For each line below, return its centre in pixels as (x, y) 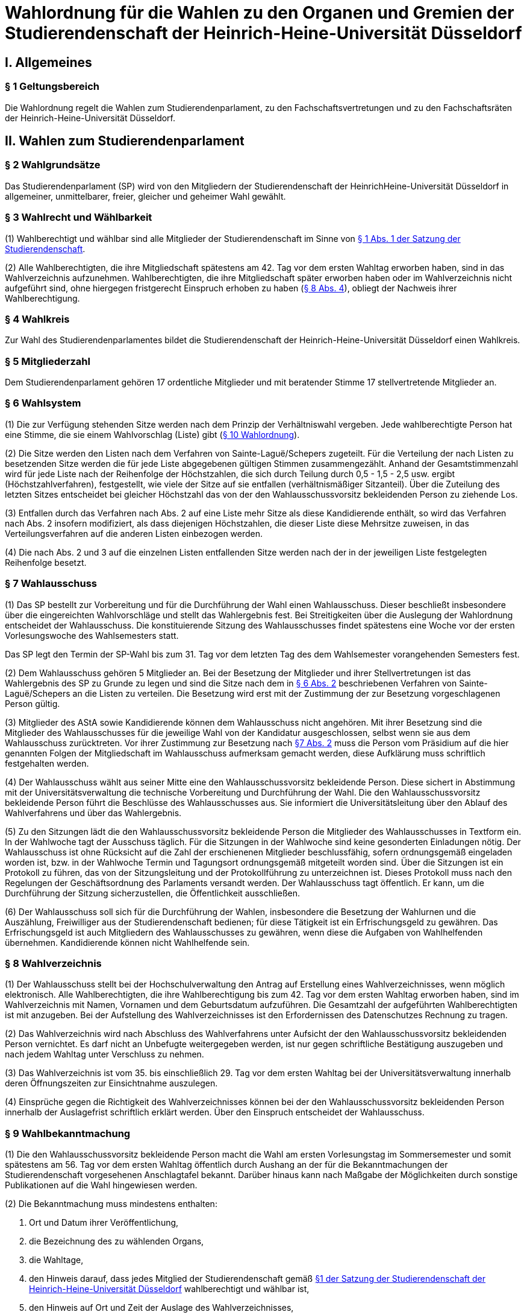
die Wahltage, (56, 1260)
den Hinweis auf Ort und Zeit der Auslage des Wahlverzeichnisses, (161, 1308)
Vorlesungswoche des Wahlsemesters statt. (92, 635)
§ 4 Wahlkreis (37, 319)
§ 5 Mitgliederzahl (48, 361)
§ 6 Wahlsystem (43, 403)
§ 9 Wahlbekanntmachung (68, 1133)
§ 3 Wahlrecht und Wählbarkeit (79, 217)
